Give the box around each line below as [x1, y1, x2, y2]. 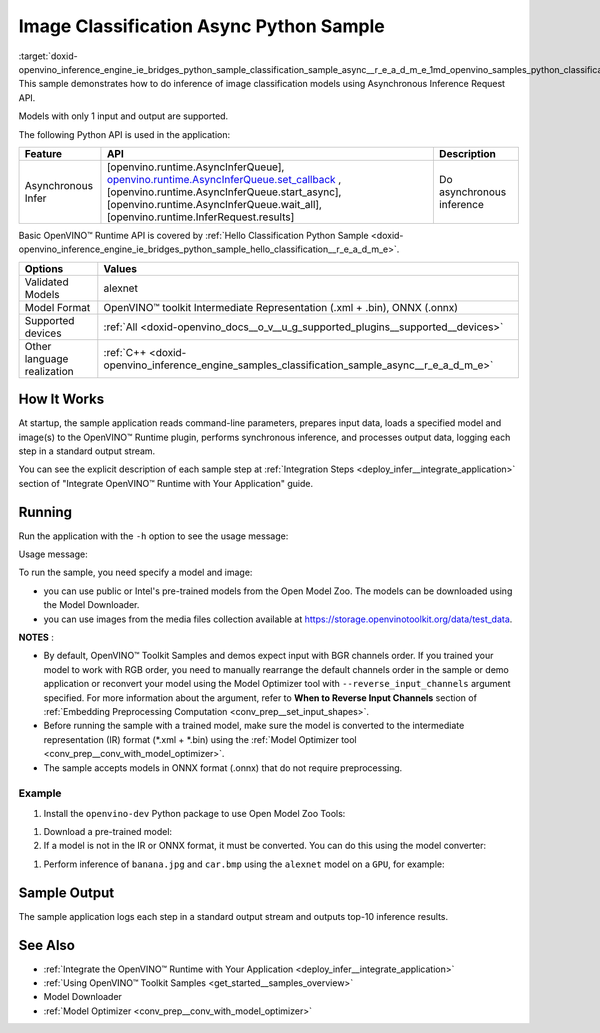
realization [24, 364, 74, 378]
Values [103, 261, 137, 275]
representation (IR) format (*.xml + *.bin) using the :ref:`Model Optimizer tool [43, 733, 357, 745]
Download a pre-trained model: [43, 826, 173, 838]
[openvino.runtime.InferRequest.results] [106, 210, 295, 224]
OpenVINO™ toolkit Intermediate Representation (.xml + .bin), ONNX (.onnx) [103, 300, 459, 314]
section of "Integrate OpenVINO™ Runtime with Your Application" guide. [18, 477, 314, 489]
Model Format [24, 300, 91, 314]
